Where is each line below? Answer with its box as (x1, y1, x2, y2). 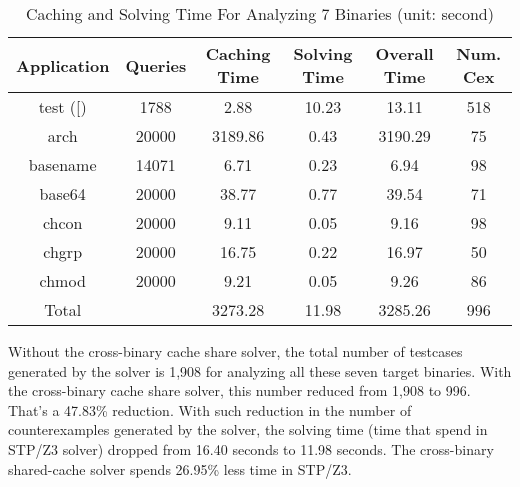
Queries (125, 53, 187, 77)
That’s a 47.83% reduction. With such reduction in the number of (8, 399, 412, 420)
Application (16, 53, 110, 77)
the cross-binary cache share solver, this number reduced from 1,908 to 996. (8, 380, 471, 401)
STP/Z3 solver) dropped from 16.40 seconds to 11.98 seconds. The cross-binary (8, 438, 494, 459)
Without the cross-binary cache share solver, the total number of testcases (8, 341, 463, 361)
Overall (375, 42, 434, 65)
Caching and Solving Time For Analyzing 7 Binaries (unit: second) (26, 2, 494, 25)
